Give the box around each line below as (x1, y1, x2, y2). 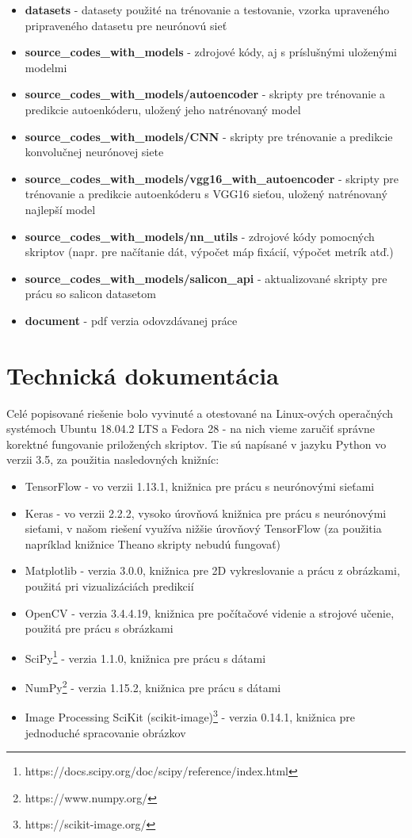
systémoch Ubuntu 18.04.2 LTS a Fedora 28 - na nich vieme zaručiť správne (6, 420, 376, 437)
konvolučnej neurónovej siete (25, 143, 164, 160)
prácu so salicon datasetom (25, 285, 156, 302)
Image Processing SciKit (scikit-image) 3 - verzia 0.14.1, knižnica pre (25, 706, 356, 725)
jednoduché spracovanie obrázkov (25, 724, 186, 740)
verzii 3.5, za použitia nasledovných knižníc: (6, 451, 219, 468)
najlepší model (25, 201, 96, 217)
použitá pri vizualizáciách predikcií (25, 577, 194, 594)
